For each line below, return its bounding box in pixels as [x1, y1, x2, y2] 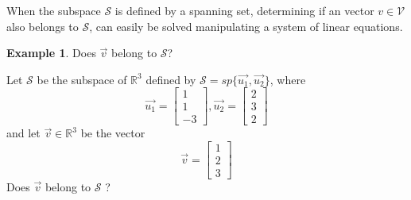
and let [6, 125, 41, 141]
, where [269, 71, 306, 87]
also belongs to [6, 17, 79, 34]
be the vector [80, 125, 145, 141]
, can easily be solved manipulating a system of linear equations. [89, 17, 403, 34]
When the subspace [6, 2, 101, 18]
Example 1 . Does [6, 44, 96, 61]
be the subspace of [37, 71, 127, 87]
